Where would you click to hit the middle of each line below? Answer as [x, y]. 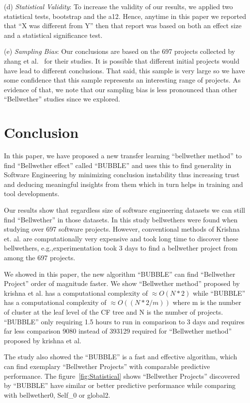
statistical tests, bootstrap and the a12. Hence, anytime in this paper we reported [125, 16]
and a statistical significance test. [53, 35]
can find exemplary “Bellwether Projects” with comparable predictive [107, 366]
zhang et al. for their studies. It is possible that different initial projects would [122, 60]
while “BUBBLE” [219, 293]
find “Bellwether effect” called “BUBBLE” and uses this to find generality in [118, 165]
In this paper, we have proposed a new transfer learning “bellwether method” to [123, 156]
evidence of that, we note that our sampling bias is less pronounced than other [121, 89]
